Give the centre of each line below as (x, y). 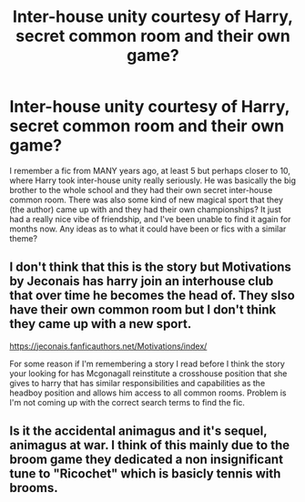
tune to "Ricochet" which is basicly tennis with (145, 474)
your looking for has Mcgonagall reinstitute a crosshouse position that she (148, 373)
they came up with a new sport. (101, 324)
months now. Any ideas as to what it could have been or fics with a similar (148, 229)
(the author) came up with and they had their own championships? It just (146, 209)
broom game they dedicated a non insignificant (147, 460)
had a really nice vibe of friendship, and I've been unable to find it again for (150, 219)
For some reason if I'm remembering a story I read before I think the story (147, 364)
